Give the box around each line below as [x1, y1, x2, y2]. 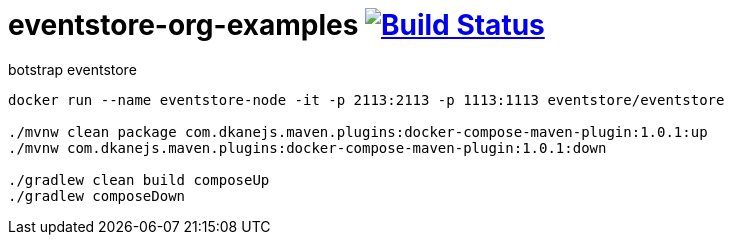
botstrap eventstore [8, 60, 137, 78]
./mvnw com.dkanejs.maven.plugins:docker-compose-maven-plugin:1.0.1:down [8, 139, 607, 156]
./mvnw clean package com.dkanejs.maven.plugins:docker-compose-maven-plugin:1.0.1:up [8, 123, 708, 140]
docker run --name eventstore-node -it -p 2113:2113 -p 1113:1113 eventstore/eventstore [8, 91, 725, 108]
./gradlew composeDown [8, 187, 186, 204]
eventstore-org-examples [8, 8, 359, 42]
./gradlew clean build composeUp [8, 171, 270, 188]
